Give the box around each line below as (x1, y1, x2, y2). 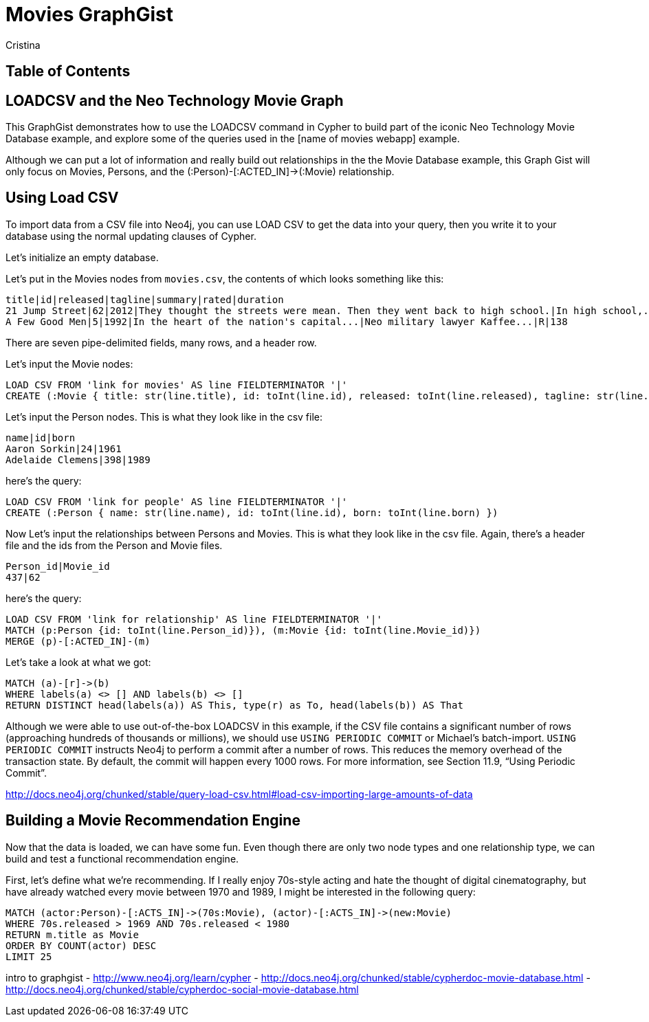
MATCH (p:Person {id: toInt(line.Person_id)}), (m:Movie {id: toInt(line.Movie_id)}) (5, 624, 481, 636)
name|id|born (5, 432, 76, 443)
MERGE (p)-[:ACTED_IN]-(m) (5, 635, 151, 647)
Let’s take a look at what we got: (5, 656, 151, 668)
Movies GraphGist (5, 3, 174, 26)
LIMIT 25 (5, 951, 52, 962)
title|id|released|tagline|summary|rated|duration (5, 293, 284, 305)
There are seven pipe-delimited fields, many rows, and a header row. (5, 336, 317, 348)
